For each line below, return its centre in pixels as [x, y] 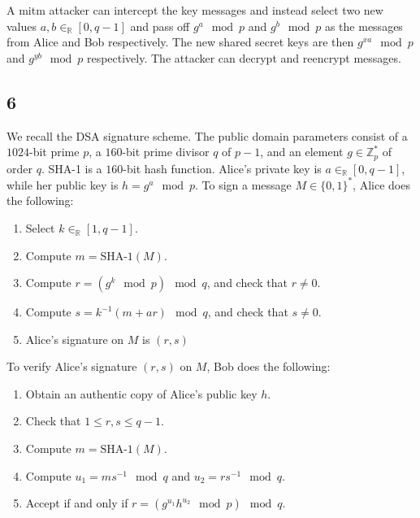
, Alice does [381, 184]
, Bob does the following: [268, 366]
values [22, 26]
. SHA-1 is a [71, 168]
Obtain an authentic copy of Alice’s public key [141, 393]
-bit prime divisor [166, 152]
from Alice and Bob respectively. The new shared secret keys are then [180, 42]
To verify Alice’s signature [72, 366]
